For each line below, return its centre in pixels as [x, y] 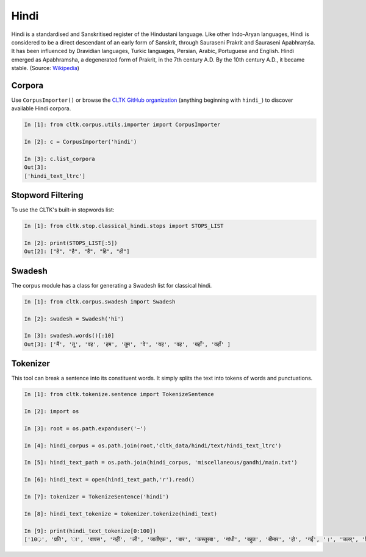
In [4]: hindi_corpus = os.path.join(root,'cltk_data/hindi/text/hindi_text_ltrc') [153, 445]
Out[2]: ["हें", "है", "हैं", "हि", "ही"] [77, 252]
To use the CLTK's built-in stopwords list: [63, 210]
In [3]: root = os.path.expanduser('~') [85, 428]
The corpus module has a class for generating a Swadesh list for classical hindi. [112, 285]
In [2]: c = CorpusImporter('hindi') [81, 142]
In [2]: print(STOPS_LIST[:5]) [71, 243]
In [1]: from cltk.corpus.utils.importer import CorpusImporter [122, 125]
